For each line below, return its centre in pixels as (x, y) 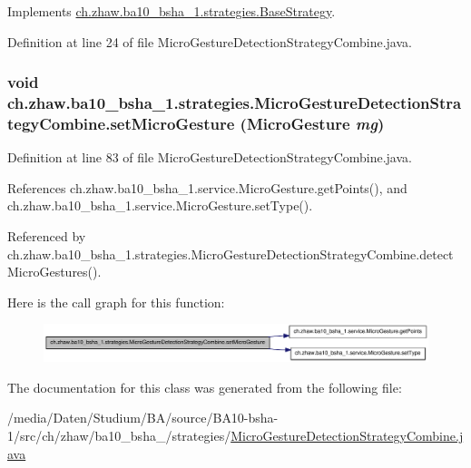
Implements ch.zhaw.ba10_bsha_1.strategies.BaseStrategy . (172, 11)
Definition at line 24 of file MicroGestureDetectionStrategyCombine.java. (210, 41)
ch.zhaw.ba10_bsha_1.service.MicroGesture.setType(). (160, 205)
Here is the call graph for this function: (116, 302)
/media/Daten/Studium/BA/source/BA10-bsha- (143, 418)
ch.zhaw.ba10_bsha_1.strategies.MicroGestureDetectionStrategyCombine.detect (231, 253)
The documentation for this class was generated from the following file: (205, 387)
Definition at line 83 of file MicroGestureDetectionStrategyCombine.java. (210, 157)
